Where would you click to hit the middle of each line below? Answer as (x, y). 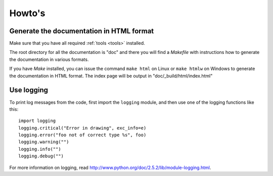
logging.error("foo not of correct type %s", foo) (82, 135)
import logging (37, 121)
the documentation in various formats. (49, 59)
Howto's (27, 13)
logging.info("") (40, 149)
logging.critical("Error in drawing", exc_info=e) (82, 128)
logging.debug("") (41, 156)
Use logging (29, 90)
